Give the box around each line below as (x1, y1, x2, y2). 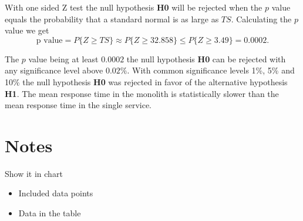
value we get (5, 24, 49, 36)
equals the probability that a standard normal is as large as (5, 12, 219, 25)
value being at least (28, 52, 99, 65)
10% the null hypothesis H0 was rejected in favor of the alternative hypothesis (5, 75, 288, 88)
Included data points (18, 187, 93, 199)
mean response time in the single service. (5, 99, 152, 111)
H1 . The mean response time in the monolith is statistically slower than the (5, 87, 279, 99)
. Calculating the (231, 12, 292, 25)
